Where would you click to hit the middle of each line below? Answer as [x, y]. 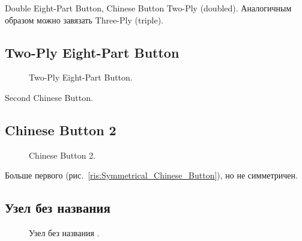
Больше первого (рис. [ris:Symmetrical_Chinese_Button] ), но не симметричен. [151, 175]
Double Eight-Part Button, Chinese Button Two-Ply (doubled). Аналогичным [148, 8]
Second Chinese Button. [49, 97]
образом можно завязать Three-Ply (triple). [84, 20]
